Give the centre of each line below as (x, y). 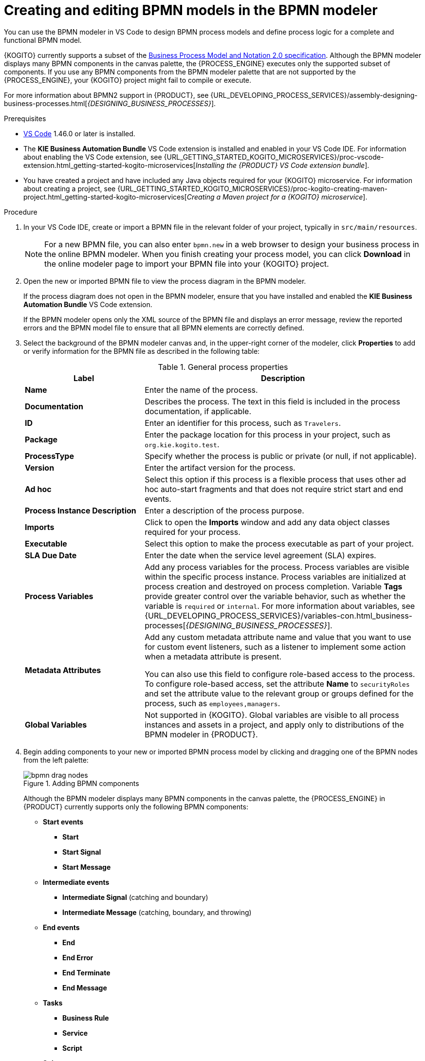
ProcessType (49, 456)
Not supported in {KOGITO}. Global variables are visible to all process (272, 715)
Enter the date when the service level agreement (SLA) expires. (260, 555)
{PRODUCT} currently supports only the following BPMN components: (136, 806)
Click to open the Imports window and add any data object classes (267, 522)
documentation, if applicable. (198, 411)
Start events (63, 822)
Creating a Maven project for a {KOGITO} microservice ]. (277, 197)
